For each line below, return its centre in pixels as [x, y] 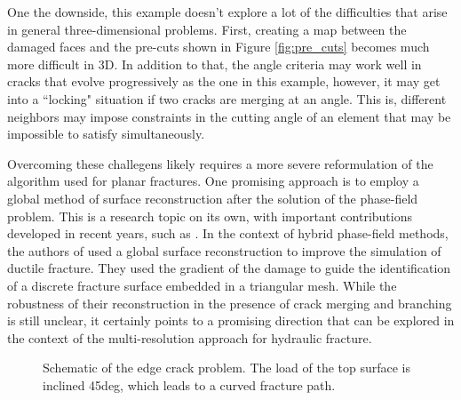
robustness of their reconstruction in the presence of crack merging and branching [230, 303]
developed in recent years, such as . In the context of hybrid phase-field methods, [228, 233]
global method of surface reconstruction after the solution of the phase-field [213, 198]
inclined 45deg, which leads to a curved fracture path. [189, 384]
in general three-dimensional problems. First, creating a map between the [207, 29]
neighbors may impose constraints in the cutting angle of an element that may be [229, 116]
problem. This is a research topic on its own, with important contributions [210, 216]
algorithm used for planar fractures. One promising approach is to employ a [213, 181]
